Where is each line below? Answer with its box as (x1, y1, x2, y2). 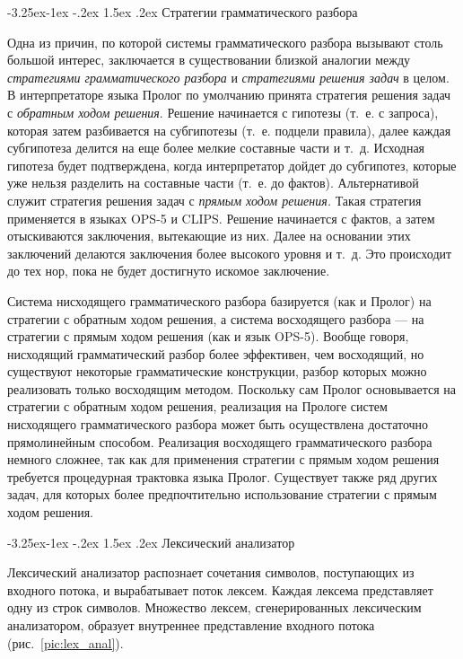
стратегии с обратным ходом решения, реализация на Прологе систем (7, 397, 388, 416)
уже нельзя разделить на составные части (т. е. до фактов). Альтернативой (7, 173, 419, 192)
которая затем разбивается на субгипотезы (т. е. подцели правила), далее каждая (7, 120, 451, 139)
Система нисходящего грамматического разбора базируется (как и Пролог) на (7, 291, 432, 310)
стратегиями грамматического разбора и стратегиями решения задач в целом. (7, 67, 450, 86)
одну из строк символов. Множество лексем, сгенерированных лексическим (7, 598, 422, 617)
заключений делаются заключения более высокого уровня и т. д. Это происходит (7, 243, 452, 262)
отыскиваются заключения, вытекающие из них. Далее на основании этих (7, 226, 411, 245)
